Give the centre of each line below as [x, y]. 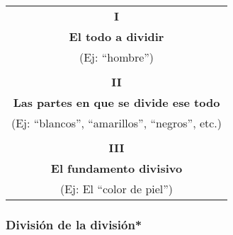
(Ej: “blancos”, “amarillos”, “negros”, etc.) [117, 123]
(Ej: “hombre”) [116, 57]
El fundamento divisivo [116, 168]
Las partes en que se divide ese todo [116, 102]
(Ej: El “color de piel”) [116, 189]
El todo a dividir [116, 36]
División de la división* [74, 224]
